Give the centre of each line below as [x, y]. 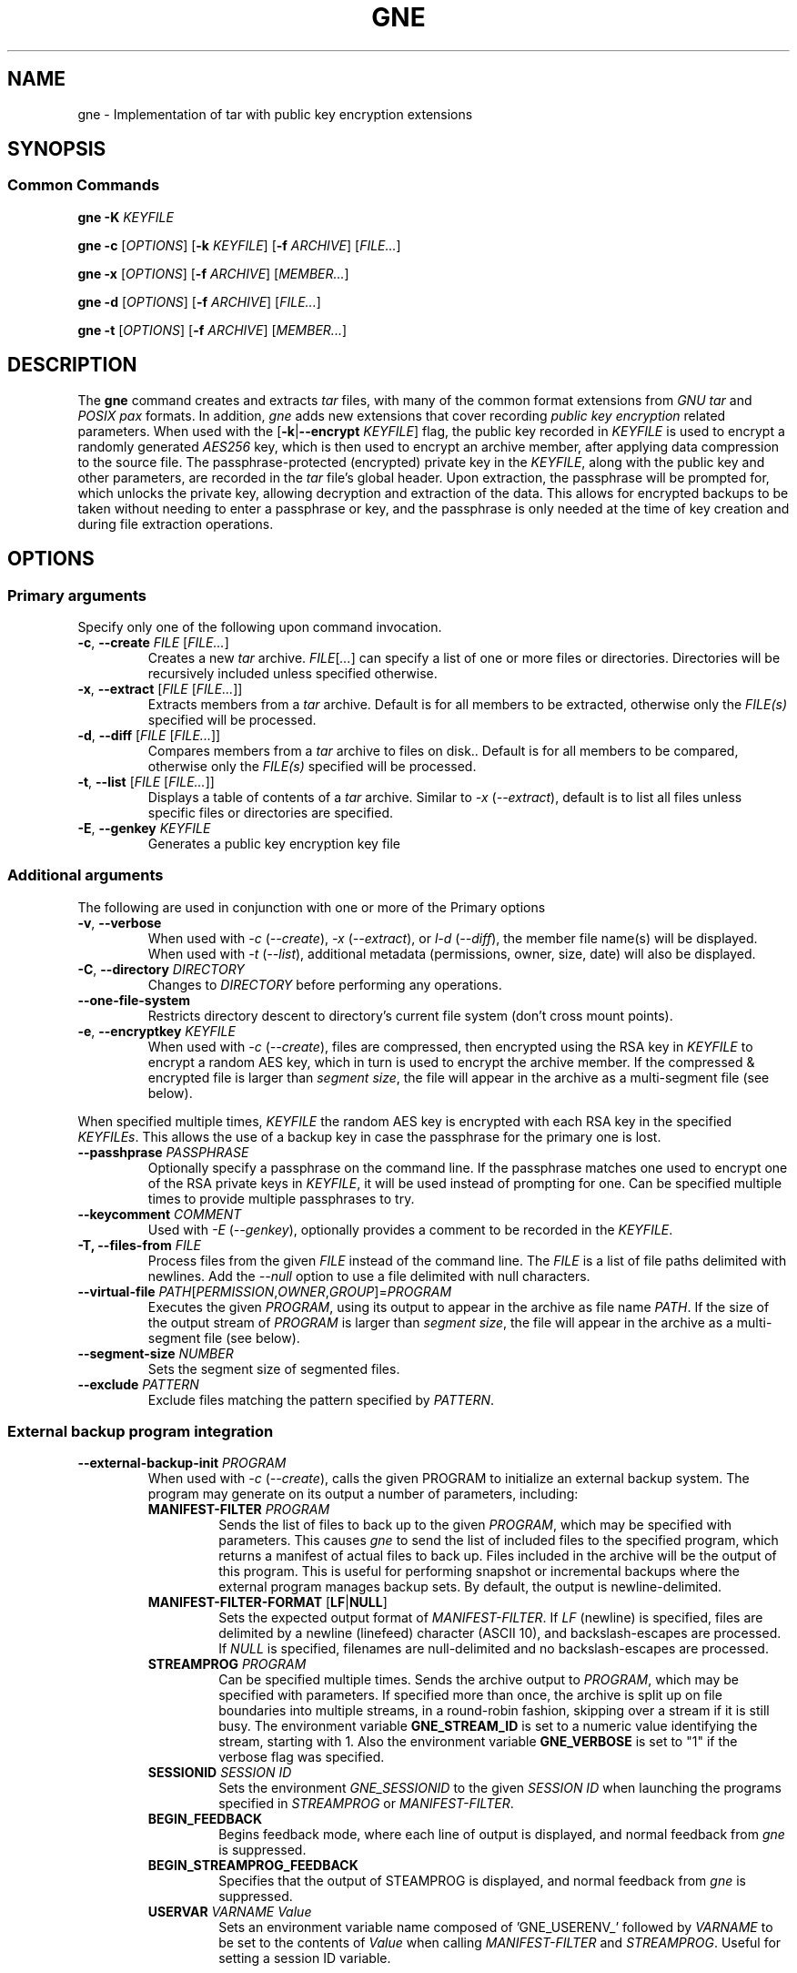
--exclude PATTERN [138, 1384]
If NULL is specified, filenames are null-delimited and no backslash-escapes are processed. [494, 1649]
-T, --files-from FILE [140, 1245]
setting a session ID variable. [305, 1958]
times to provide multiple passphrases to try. [281, 1198]
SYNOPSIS [57, 149]
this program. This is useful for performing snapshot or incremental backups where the [479, 1571]
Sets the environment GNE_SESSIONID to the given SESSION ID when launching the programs [500, 1788]
